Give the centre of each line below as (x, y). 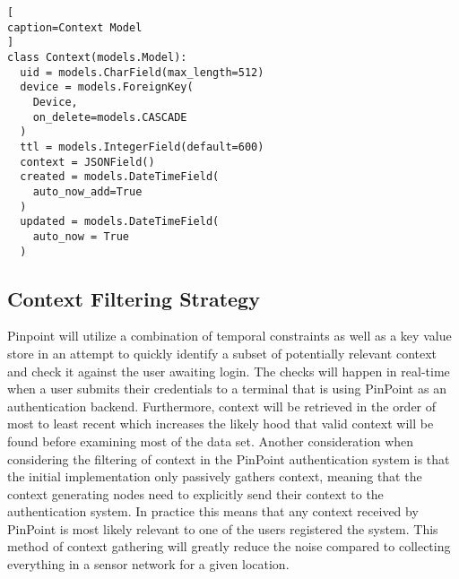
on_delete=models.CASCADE (110, 117)
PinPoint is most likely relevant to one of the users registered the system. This (223, 528)
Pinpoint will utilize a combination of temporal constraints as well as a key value (229, 336)
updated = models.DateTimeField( (120, 222)
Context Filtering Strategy (134, 298)
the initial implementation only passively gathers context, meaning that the (215, 476)
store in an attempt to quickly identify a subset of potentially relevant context (222, 353)
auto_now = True (81, 236)
